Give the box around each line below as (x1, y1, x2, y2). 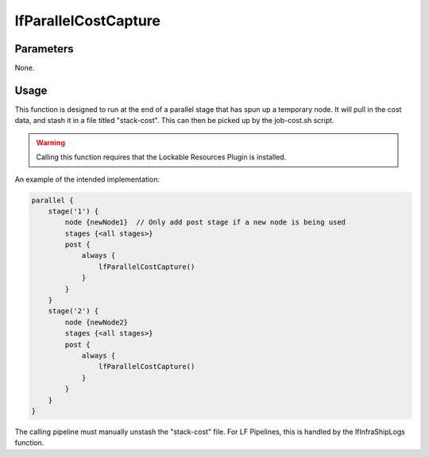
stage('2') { (48, 306, 99, 316)
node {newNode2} (64, 317, 129, 327)
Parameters (14, 42, 74, 56)
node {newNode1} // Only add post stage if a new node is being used (64, 218, 346, 227)
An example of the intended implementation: (14, 175, 160, 184)
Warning (36, 137, 65, 147)
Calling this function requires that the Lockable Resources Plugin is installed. (36, 152, 287, 162)
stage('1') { (48, 206, 99, 216)
